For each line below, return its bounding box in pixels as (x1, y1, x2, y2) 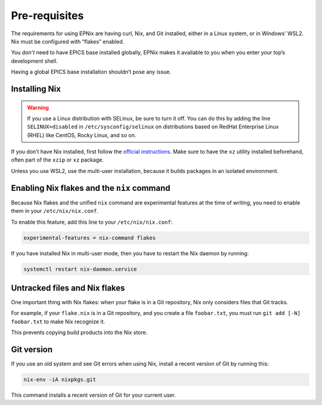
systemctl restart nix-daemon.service (23, 265, 137, 273)
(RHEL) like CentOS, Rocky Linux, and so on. (27, 131, 137, 138)
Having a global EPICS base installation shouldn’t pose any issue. (11, 69, 171, 76)
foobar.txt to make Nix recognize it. (11, 318, 106, 325)
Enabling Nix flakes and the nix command (11, 183, 171, 193)
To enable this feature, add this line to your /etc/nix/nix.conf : (11, 218, 173, 225)
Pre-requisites (11, 9, 84, 22)
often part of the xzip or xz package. (11, 156, 104, 163)
